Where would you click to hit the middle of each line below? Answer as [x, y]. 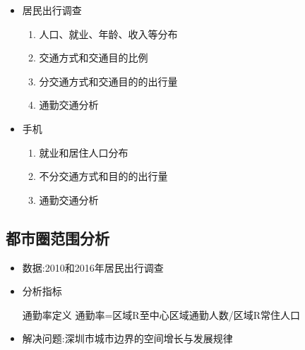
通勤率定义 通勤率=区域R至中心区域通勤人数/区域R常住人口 [161, 314]
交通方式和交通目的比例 [94, 58]
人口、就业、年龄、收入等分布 [108, 34]
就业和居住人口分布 [84, 152]
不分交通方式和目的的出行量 [103, 176]
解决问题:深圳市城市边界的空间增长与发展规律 [127, 338]
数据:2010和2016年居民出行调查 [93, 267]
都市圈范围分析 [58, 237]
